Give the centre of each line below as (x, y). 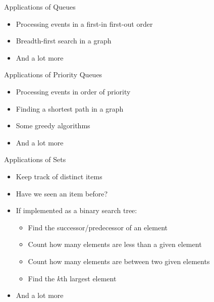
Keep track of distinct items (59, 176)
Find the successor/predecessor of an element (98, 227)
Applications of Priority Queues (53, 74)
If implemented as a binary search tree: (76, 210)
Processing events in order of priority (73, 91)
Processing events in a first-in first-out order (84, 23)
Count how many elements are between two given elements (119, 261)
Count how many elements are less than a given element (115, 244)
